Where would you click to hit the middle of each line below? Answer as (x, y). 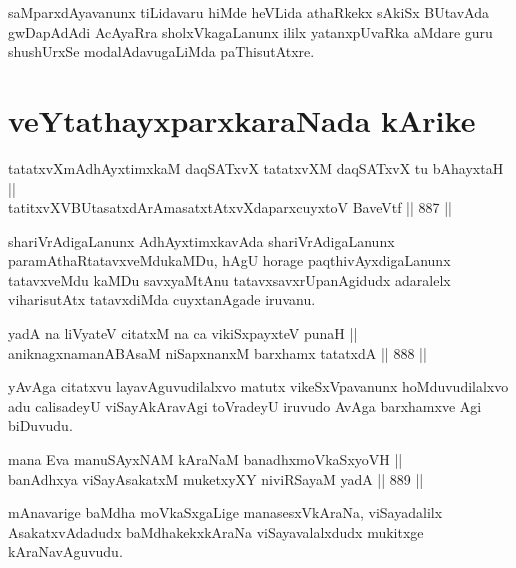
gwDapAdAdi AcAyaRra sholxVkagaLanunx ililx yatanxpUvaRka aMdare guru (250, 31)
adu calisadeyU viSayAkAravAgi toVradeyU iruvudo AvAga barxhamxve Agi (245, 405)
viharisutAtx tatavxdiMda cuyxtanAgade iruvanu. (162, 299)
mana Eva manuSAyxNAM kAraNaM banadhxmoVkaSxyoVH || (205, 459)
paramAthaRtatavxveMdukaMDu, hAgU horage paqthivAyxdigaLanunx (229, 260)
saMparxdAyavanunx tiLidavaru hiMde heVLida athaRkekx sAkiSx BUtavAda (248, 12)
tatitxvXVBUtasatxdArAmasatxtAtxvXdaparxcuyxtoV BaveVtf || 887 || (230, 207)
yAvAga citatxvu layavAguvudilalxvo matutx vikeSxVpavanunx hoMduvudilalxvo (258, 386)
